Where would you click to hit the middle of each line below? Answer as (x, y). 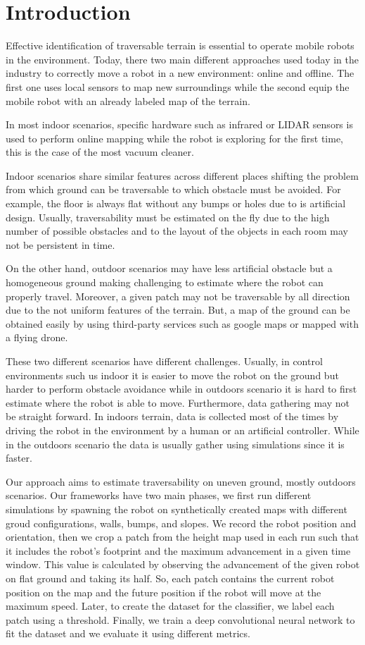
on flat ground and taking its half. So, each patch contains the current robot (170, 578)
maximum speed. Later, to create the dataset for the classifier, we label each (170, 606)
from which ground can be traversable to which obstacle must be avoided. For (173, 189)
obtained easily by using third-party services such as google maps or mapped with (182, 323)
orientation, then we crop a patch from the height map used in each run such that (182, 537)
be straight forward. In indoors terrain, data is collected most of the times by (172, 416)
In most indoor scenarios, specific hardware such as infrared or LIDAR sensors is (179, 124)
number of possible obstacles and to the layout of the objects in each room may (177, 231)
